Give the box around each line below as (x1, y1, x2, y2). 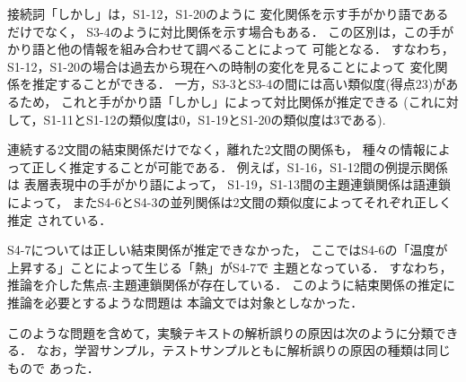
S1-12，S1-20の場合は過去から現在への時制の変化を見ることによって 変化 (7, 56, 435, 75)
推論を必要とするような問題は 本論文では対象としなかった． (7, 292, 364, 311)
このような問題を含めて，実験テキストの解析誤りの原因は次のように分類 (7, 323, 434, 342)
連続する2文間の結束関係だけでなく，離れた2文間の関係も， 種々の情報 (7, 140, 426, 159)
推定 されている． (7, 210, 112, 229)
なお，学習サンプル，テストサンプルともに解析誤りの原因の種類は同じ (36, 341, 451, 360)
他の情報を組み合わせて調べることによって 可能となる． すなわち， (57, 39, 454, 58)
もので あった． (7, 358, 100, 377)
